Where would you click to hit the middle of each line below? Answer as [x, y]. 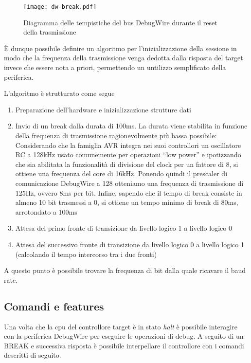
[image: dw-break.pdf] [60, 7]
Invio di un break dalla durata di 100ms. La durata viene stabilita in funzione [131, 126]
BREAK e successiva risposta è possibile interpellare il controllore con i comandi [124, 345]
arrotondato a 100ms [46, 211]
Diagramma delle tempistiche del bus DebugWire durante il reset [120, 22]
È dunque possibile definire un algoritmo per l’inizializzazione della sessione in [120, 48]
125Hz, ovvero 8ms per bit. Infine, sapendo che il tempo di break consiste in [129, 192]
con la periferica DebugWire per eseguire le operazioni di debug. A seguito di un [124, 336]
